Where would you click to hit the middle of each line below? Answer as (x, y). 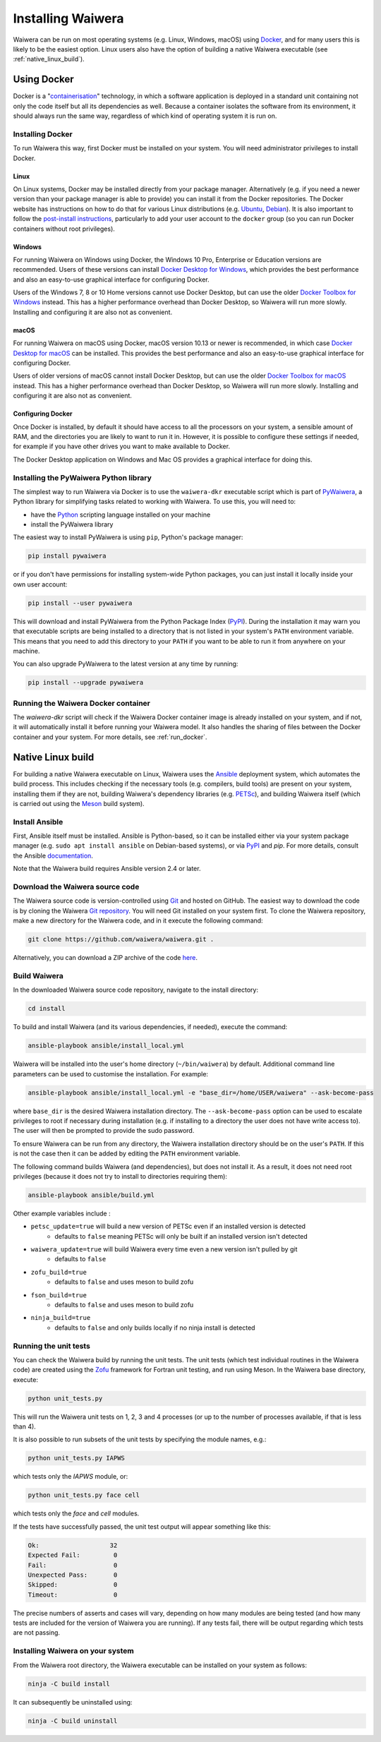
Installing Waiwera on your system (73, 1651)
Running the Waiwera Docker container (82, 703)
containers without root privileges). (64, 229)
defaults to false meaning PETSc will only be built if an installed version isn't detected (181, 1236)
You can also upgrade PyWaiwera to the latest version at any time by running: (126, 664)
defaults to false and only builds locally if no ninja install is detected (155, 1328)
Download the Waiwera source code (76, 887)
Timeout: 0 (73, 1594)
